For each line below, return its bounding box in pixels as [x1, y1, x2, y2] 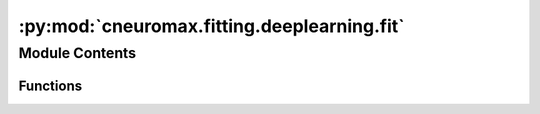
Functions [18, 77, 83, 94]
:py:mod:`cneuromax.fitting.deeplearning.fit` [18, 15, 405, 37]
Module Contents [18, 44, 137, 62]
